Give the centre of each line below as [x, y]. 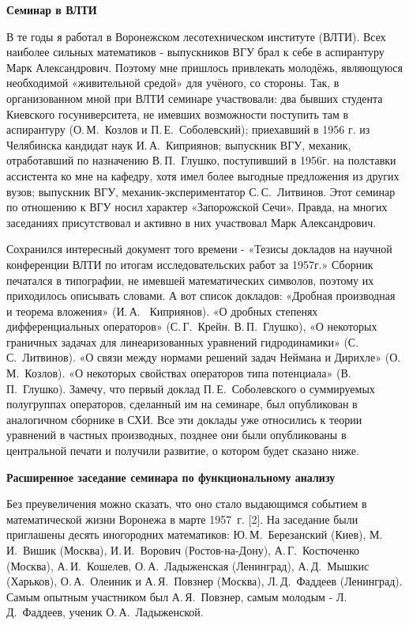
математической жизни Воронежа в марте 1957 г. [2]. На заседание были [182, 519]
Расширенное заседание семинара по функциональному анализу [171, 477]
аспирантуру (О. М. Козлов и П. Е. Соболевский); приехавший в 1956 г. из [188, 129]
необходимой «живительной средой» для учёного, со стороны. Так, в [173, 83]
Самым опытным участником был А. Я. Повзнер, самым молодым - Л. [177, 596]
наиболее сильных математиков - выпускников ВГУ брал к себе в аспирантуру [195, 52]
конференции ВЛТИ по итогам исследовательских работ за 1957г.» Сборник [190, 264]
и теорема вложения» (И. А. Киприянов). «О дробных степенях [162, 311]
